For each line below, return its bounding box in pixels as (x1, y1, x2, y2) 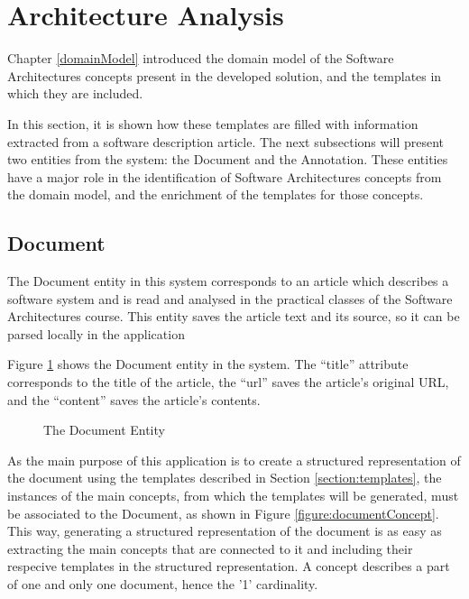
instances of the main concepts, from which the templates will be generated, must (7, 486, 459, 505)
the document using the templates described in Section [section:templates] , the (7, 468, 442, 487)
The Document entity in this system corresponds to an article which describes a (7, 272, 449, 290)
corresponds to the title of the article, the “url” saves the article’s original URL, (7, 373, 449, 392)
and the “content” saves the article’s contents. (7, 390, 261, 409)
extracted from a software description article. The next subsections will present (7, 132, 445, 151)
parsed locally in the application (7, 324, 185, 343)
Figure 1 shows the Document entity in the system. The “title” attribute (7, 355, 409, 373)
